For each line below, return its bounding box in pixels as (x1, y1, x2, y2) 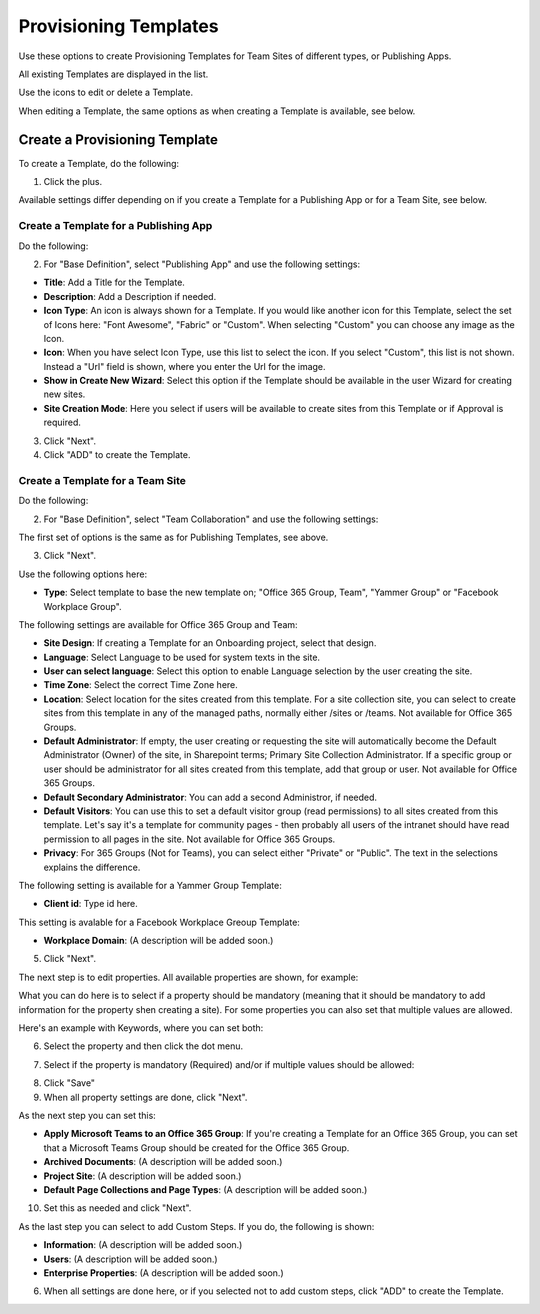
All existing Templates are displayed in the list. (18, 68, 209, 80)
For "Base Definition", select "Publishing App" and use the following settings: (43, 258, 360, 270)
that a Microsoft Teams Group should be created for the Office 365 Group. (43, 1141, 350, 1154)
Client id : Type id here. (43, 898, 139, 910)
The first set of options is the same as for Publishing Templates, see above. (18, 531, 329, 543)
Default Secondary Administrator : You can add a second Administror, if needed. (43, 791, 378, 803)
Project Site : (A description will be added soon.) (43, 1170, 242, 1182)
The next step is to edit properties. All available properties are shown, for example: (18, 971, 359, 983)
